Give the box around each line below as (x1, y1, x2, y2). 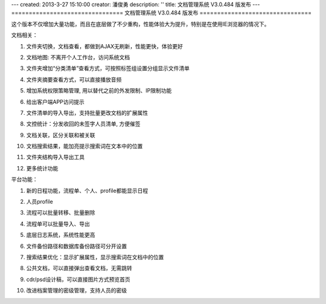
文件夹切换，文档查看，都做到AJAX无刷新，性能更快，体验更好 (26, 42, 184, 50)
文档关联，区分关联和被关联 (26, 131, 95, 138)
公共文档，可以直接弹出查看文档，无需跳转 (26, 265, 132, 272)
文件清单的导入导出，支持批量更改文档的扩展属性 (26, 109, 148, 116)
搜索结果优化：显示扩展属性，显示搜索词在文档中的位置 (26, 253, 164, 260)
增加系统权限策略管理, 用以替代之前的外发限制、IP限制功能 (26, 87, 172, 94)
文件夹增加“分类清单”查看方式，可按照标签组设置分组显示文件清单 (26, 65, 190, 72)
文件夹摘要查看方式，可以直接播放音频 (26, 76, 122, 83)
